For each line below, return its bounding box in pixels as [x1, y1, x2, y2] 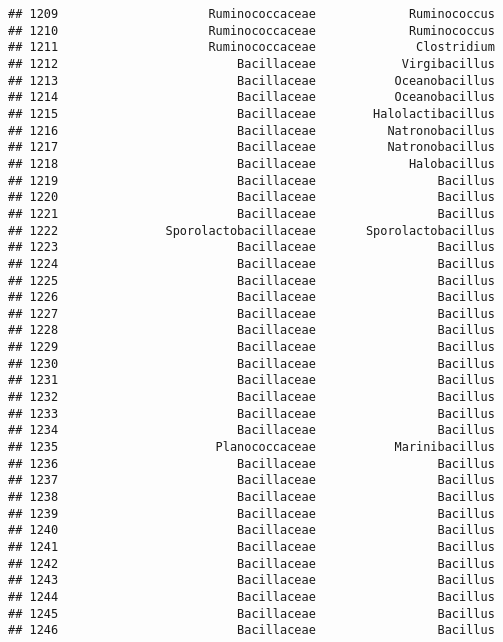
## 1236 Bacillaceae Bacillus [8, 456, 495, 471]
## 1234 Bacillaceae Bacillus [8, 423, 495, 438]
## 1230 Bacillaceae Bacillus [8, 356, 495, 371]
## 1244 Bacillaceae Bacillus [8, 589, 495, 604]
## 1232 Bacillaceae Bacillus [8, 390, 495, 405]
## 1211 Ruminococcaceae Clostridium [8, 40, 495, 55]
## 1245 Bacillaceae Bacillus [8, 606, 495, 621]
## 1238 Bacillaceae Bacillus [8, 490, 495, 505]
